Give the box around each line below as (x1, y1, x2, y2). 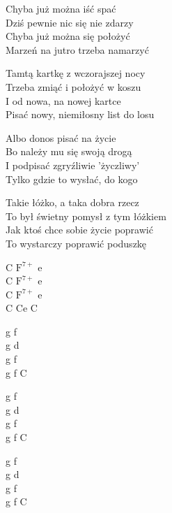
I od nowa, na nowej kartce (6, 93, 121, 108)
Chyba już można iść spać (6, 1, 116, 15)
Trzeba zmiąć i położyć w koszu (6, 79, 141, 94)
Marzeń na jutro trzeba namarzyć (6, 42, 149, 57)
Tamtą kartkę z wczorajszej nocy (6, 66, 146, 80)
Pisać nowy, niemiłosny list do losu (6, 107, 155, 122)
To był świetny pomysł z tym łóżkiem (6, 208, 166, 223)
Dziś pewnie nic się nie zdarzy (6, 15, 134, 29)
